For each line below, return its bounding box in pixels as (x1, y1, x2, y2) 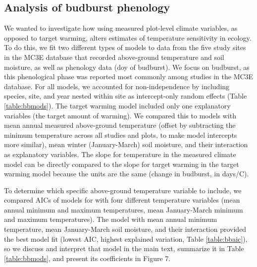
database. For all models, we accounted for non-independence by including (4, 81, 230, 91)
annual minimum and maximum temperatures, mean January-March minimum (4, 204, 243, 214)
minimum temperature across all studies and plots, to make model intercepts (4, 129, 237, 140)
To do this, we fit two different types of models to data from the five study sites (4, 42, 246, 53)
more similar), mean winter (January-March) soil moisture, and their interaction (4, 139, 248, 150)
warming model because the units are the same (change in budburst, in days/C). (4, 168, 249, 179)
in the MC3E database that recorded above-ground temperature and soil (4, 52, 224, 62)
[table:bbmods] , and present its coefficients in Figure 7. (4, 253, 171, 263)
